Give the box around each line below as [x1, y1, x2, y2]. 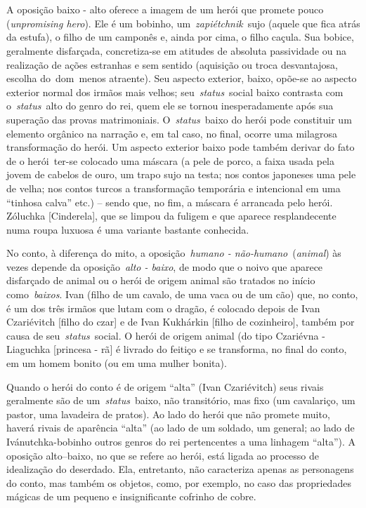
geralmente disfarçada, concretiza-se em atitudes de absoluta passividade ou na [6, 43, 346, 58]
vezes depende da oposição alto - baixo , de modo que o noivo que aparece [6, 259, 323, 274]
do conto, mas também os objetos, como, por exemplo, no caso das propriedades [6, 475, 351, 490]
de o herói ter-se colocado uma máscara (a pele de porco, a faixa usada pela [6, 153, 335, 168]
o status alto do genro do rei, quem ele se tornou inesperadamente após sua [6, 98, 334, 113]
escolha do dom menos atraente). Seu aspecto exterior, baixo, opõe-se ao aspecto [6, 71, 357, 86]
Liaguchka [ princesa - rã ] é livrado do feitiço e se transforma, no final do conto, [6, 342, 347, 356]
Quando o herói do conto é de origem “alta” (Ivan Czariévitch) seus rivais [6, 379, 324, 394]
